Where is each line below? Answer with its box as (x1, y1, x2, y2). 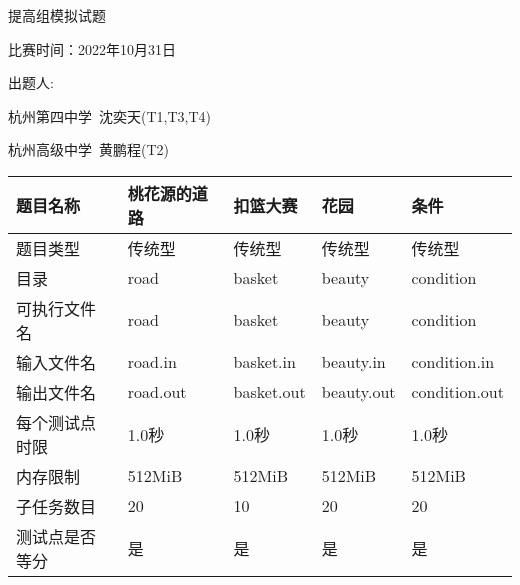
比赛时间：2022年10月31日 (8, 38, 176, 59)
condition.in (411, 350, 495, 374)
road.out (127, 380, 187, 404)
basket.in (233, 350, 296, 374)
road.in (127, 350, 177, 374)
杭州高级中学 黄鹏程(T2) (8, 139, 169, 160)
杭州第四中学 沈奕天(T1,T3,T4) (8, 105, 211, 126)
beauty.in (321, 350, 386, 374)
